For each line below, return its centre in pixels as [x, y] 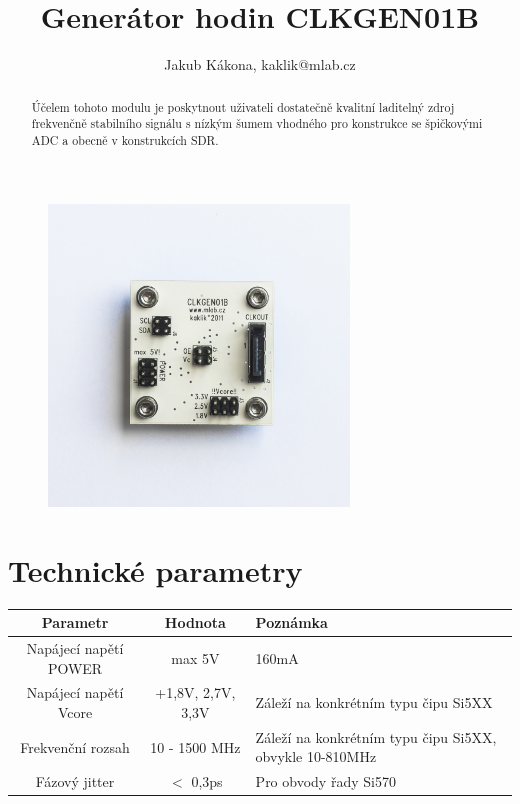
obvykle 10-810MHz [316, 756]
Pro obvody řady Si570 [325, 781]
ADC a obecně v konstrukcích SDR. [125, 139]
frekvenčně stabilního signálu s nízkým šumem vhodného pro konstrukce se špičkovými [257, 123]
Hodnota [195, 622]
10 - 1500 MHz [195, 746]
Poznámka [291, 622]
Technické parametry [155, 569]
